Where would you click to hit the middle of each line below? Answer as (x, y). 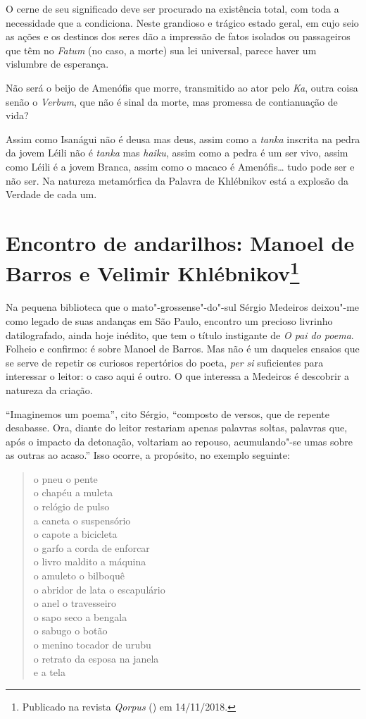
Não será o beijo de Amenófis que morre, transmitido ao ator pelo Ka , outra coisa (182, 87)
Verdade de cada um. (51, 194)
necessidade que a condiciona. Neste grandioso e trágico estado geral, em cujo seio (182, 22)
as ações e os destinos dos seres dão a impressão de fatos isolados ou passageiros (178, 36)
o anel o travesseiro (75, 603)
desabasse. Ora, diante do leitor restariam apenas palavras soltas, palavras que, (177, 428)
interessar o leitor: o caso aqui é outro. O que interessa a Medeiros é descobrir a (178, 376)
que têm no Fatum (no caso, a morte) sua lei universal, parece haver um (161, 50)
